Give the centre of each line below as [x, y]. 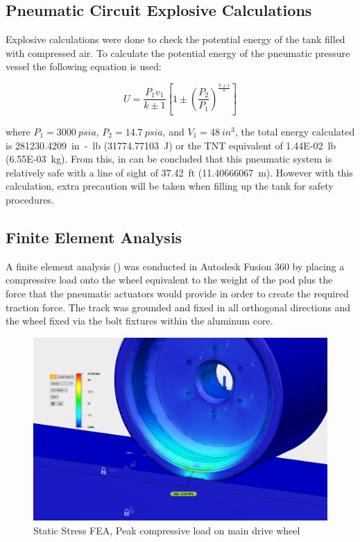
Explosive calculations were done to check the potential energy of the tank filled [175, 39]
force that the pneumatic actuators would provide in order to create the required [177, 293]
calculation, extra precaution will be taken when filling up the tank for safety [170, 186]
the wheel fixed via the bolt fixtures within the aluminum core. [139, 321]
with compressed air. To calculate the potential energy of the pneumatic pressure [178, 52]
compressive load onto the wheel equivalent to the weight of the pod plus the [169, 280]
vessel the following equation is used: [84, 66]
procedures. [30, 199]
